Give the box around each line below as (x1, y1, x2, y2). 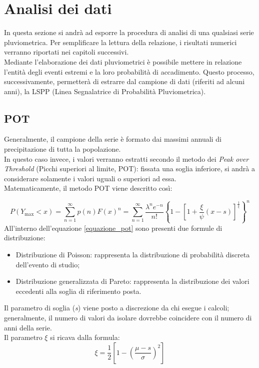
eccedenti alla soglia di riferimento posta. (15, 285, 141, 296)
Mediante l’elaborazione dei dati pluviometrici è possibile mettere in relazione (4, 56, 242, 67)
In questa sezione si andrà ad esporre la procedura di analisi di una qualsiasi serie (4, 27, 254, 38)
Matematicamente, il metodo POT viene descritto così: (4, 183, 172, 193)
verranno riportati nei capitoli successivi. (4, 47, 129, 57)
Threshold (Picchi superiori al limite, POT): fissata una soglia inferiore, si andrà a (4, 163, 255, 174)
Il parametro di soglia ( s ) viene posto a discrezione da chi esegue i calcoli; (4, 302, 229, 313)
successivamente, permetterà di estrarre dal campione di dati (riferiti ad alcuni (4, 76, 245, 87)
